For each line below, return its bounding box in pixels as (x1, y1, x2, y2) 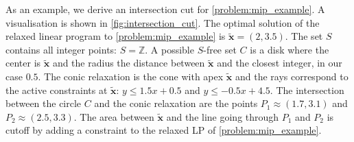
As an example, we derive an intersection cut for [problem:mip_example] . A (5, 2, 325, 16)
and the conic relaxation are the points (94, 96, 258, 110)
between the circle (5, 96, 82, 110)
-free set (203, 42, 237, 56)
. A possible (145, 42, 194, 56)
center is (5, 56, 41, 70)
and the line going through (166, 109, 279, 123)
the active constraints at (5, 82, 108, 97)
